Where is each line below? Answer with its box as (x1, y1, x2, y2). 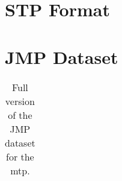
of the (8, 107, 32, 122)
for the (6, 149, 34, 164)
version (5, 94, 35, 108)
